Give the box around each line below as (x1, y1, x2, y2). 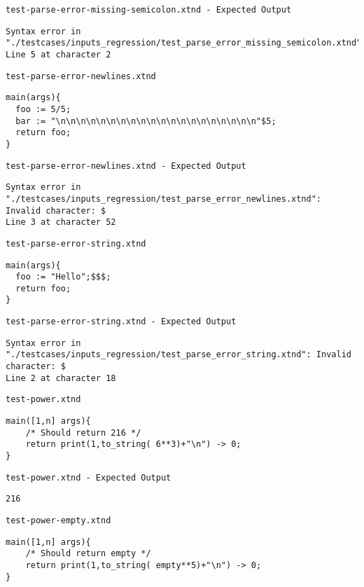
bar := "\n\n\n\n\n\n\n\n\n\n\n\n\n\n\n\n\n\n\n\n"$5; (15, 116, 276, 126)
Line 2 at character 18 (6, 373, 116, 383)
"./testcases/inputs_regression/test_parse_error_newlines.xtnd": (6, 193, 322, 204)
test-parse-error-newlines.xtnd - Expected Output (6, 160, 246, 171)
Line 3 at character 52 (6, 217, 116, 228)
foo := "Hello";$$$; (15, 272, 111, 282)
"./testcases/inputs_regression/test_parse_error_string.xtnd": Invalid (6, 350, 351, 360)
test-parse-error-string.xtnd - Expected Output (6, 317, 237, 327)
